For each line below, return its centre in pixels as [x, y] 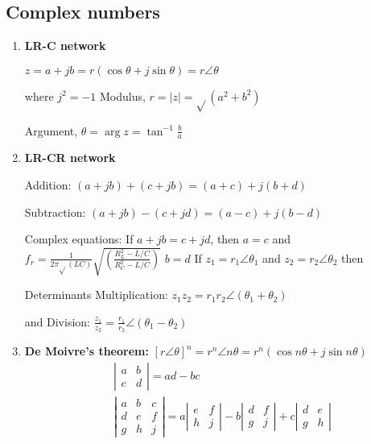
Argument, [51, 130]
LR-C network [65, 46]
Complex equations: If [79, 239]
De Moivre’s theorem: [87, 351]
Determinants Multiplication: [96, 295]
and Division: [57, 321]
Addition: [48, 184]
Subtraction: [55, 212]
